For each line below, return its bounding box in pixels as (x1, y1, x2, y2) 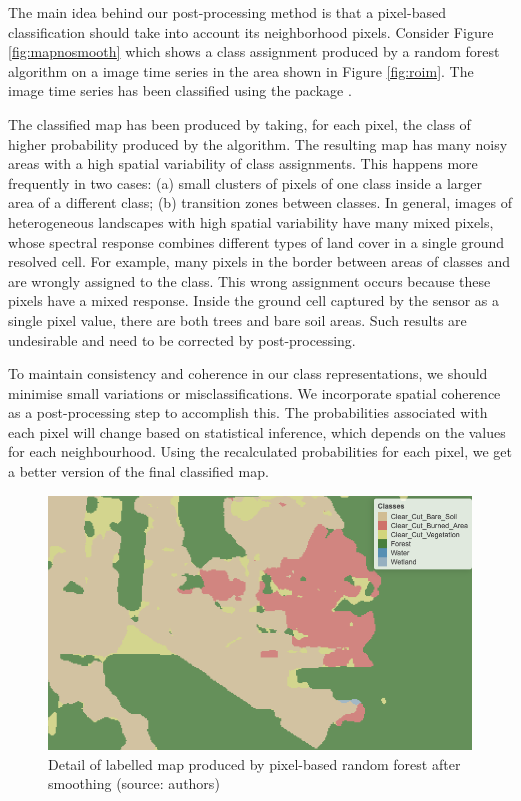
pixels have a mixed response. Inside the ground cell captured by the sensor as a (8, 290, 500, 311)
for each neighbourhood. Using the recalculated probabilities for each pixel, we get (8, 441, 512, 462)
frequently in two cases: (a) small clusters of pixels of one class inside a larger (8, 172, 483, 193)
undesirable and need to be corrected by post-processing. (8, 329, 356, 350)
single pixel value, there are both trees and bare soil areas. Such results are (8, 309, 467, 330)
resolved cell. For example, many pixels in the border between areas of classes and (8, 251, 511, 272)
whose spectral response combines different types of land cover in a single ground (8, 231, 505, 252)
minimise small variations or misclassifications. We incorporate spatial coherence (8, 382, 501, 403)
